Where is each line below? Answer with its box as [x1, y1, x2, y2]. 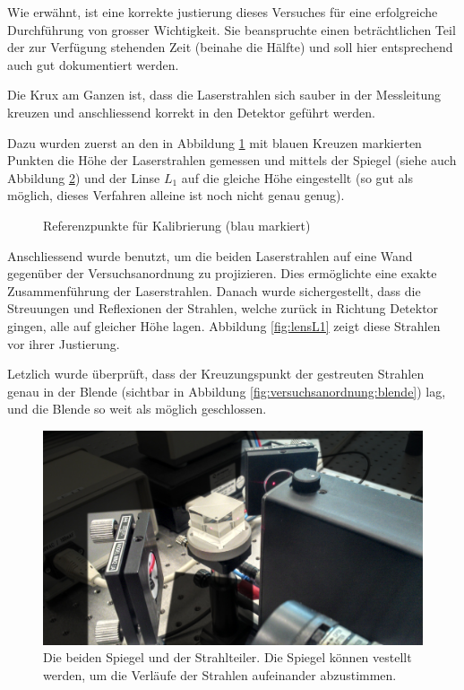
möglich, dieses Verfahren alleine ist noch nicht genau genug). [7, 186, 345, 205]
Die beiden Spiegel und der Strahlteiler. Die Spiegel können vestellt [43, 648, 412, 667]
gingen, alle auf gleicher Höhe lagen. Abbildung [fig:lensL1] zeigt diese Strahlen [7, 316, 441, 335]
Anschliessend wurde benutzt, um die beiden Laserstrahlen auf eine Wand [7, 246, 413, 265]
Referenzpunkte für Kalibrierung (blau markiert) [43, 215, 311, 234]
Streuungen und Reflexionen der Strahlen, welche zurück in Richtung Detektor [7, 299, 439, 318]
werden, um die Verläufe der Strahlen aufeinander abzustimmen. [43, 665, 397, 684]
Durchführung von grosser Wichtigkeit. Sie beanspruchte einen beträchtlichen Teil [7, 20, 456, 39]
